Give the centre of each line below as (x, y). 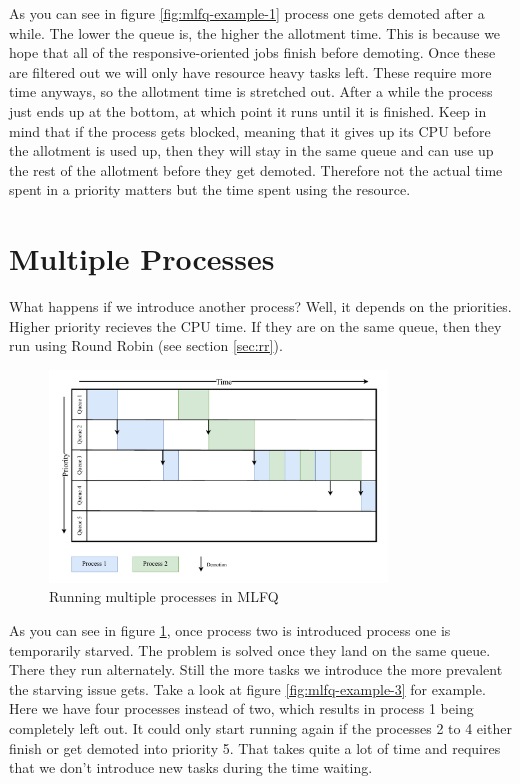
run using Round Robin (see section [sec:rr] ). (146, 345)
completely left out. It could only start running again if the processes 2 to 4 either (260, 727)
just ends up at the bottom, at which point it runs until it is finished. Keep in (248, 110)
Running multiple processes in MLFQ (164, 596)
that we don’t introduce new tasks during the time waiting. (191, 767)
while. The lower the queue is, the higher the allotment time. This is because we (255, 32)
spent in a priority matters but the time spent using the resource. (210, 189)
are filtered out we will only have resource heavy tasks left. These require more (250, 71)
